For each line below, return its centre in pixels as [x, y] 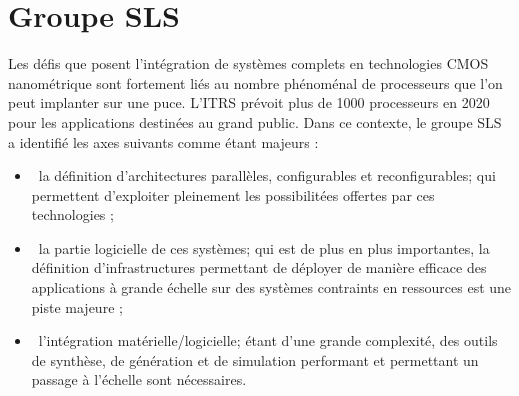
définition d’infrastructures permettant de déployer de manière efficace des [259, 267]
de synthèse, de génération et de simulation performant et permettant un [255, 359]
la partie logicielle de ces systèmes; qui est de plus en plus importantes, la [264, 247]
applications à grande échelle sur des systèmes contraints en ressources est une [271, 287]
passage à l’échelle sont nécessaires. [139, 379]
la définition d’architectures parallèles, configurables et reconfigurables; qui [267, 175]
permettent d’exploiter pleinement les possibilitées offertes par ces [233, 194]
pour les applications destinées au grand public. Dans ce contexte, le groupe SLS [255, 121]
